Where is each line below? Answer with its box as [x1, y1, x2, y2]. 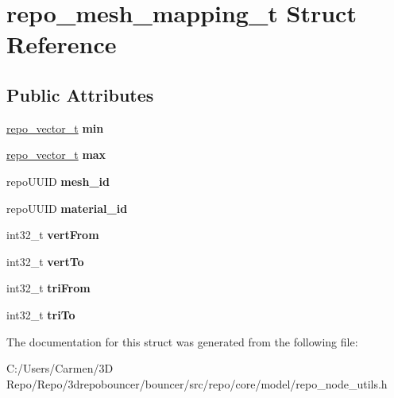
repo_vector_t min [6, 119, 104, 136]
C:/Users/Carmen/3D [6, 360, 114, 377]
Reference [6, 28, 117, 60]
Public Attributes [6, 82, 154, 106]
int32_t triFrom [6, 280, 91, 296]
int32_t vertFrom [6, 226, 99, 243]
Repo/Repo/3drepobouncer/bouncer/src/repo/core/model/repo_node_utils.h [6, 375, 388, 392]
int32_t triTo [6, 306, 75, 323]
